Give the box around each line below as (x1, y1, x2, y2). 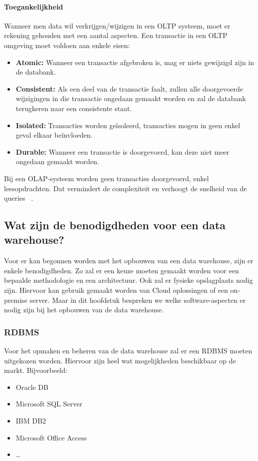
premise (4, 294, 27, 305)
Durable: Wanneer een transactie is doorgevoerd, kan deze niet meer (15, 146, 229, 157)
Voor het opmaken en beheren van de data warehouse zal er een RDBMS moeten (4, 345, 252, 356)
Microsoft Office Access (15, 432, 87, 442)
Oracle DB (15, 381, 48, 392)
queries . (4, 193, 33, 203)
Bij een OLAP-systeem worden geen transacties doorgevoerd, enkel (4, 173, 209, 183)
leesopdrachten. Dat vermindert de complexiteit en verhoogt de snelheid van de (4, 183, 247, 193)
